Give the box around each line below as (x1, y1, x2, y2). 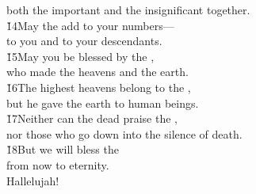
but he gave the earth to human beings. (6, 94, 199, 111)
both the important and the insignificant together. (6, 2, 250, 17)
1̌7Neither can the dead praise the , (6, 110, 178, 127)
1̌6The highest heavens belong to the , (6, 78, 191, 95)
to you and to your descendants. (6, 32, 162, 49)
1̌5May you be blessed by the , (6, 48, 155, 64)
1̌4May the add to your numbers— (6, 17, 174, 33)
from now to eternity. (6, 156, 109, 173)
